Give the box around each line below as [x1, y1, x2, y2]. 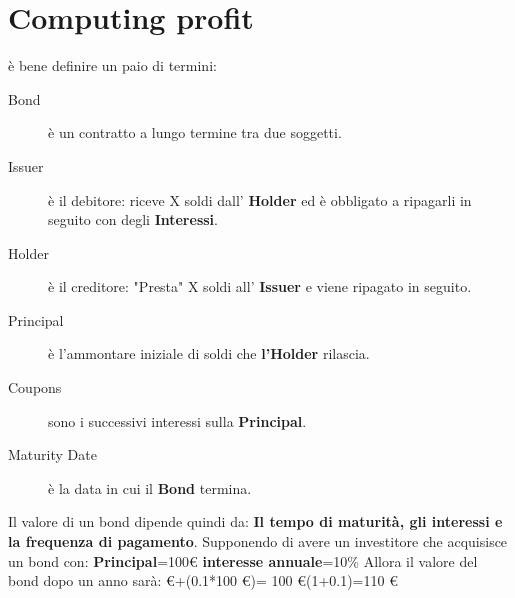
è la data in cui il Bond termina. [48, 477, 252, 498]
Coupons [8, 377, 62, 398]
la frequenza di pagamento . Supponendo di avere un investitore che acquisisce [8, 531, 508, 552]
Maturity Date [8, 444, 97, 465]
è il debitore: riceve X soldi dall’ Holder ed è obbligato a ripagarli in [48, 189, 472, 210]
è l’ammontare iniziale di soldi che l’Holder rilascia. [48, 343, 370, 364]
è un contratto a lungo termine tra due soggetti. [48, 122, 342, 143]
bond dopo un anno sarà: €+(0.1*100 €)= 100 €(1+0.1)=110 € [8, 570, 398, 591]
